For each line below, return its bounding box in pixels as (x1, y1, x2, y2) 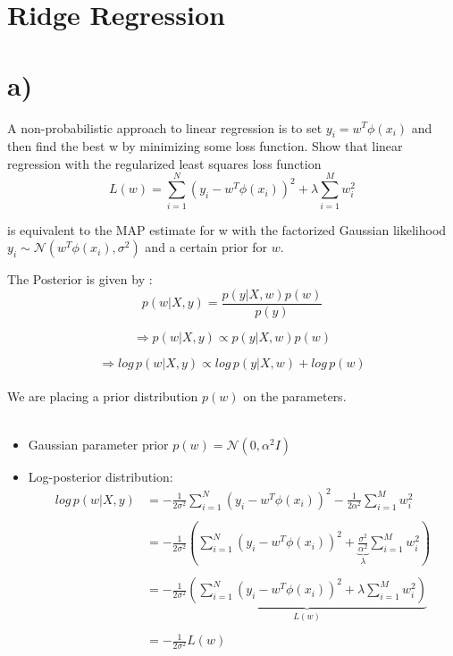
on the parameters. (243, 387, 347, 406)
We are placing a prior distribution (7, 387, 198, 406)
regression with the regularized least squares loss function (7, 154, 322, 172)
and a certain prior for (145, 238, 268, 257)
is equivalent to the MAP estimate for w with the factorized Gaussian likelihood (7, 220, 447, 239)
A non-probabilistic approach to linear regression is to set (7, 118, 323, 137)
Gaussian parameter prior (28, 434, 169, 453)
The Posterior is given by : (7, 270, 153, 289)
